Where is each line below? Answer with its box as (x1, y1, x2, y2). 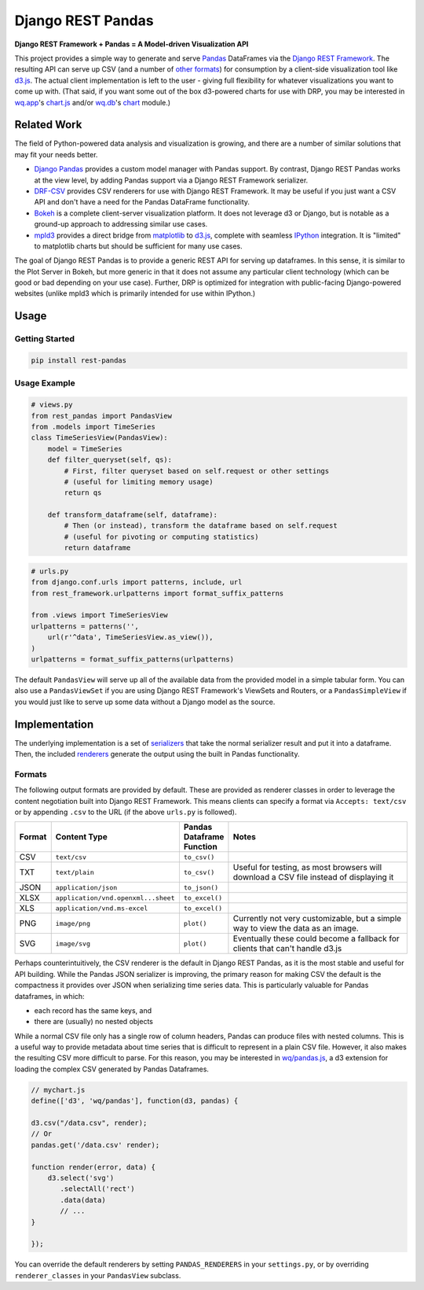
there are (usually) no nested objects (34, 1017, 153, 1026)
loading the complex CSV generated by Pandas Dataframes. (14, 1064, 210, 1074)
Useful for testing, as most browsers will (232, 862, 382, 873)
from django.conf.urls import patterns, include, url (31, 578, 243, 587)
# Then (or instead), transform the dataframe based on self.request (64, 522, 338, 530)
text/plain (55, 868, 94, 876)
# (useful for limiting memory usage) (64, 477, 214, 486)
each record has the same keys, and (34, 1005, 152, 1015)
